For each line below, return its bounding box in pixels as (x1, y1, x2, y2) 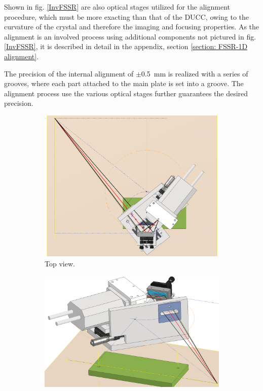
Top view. (45, 258, 75, 268)
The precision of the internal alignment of (4, 68, 134, 79)
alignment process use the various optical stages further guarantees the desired (4, 88, 248, 98)
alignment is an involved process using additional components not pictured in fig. (4, 31, 256, 42)
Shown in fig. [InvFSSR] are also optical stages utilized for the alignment (4, 2, 231, 12)
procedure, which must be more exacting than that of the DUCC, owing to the (4, 11, 249, 22)
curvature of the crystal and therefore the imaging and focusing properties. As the (4, 21, 259, 32)
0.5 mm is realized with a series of (141, 68, 248, 79)
